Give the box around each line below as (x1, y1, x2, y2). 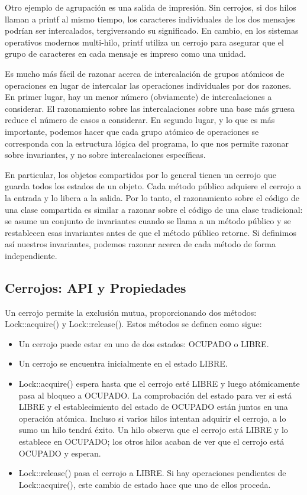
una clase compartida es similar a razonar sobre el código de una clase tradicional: (5, 203, 303, 215)
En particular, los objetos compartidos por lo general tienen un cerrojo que (5, 168, 276, 180)
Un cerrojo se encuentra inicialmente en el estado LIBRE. (18, 357, 228, 370)
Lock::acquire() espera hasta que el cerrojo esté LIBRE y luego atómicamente (18, 377, 300, 390)
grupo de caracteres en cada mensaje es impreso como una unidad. (5, 47, 246, 60)
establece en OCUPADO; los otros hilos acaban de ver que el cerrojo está (18, 435, 285, 448)
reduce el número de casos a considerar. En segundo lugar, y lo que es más (5, 114, 275, 126)
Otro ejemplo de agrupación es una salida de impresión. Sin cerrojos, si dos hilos (5, 1, 296, 13)
